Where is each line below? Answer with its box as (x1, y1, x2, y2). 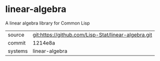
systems (8, 47, 28, 54)
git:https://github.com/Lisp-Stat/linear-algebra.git (32, 31, 152, 38)
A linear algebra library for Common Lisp (5, 20, 90, 26)
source (8, 31, 24, 38)
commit (8, 39, 26, 46)
